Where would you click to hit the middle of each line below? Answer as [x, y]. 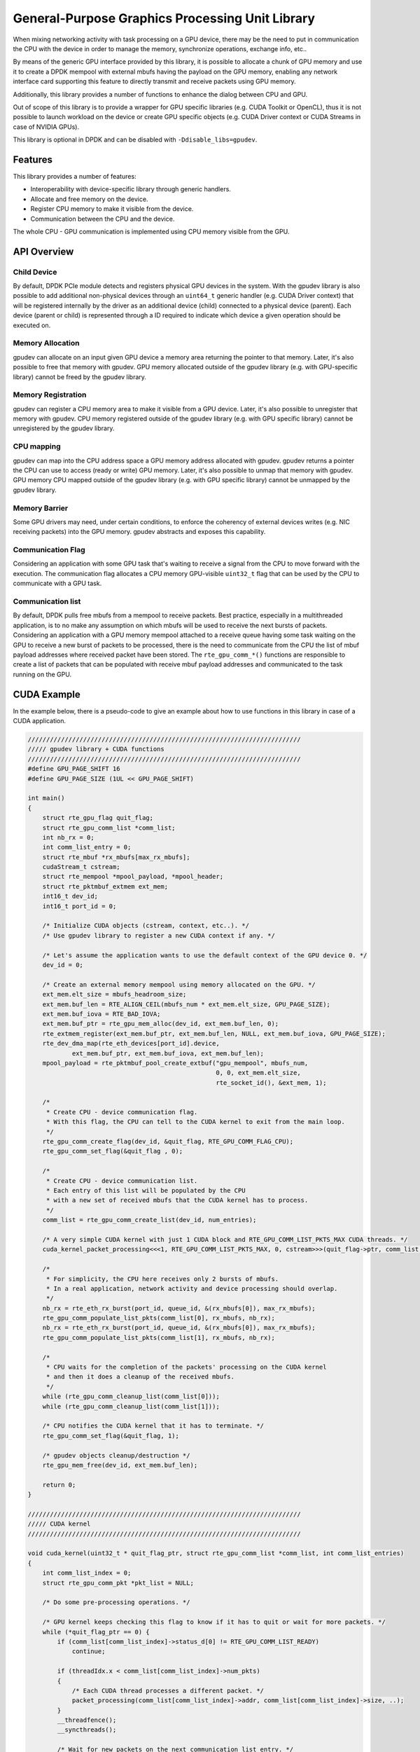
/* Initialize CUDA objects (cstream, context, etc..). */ [146, 926]
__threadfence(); [87, 1720]
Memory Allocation [46, 343]
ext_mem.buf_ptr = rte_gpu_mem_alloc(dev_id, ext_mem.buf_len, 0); [161, 1024]
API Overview [43, 251]
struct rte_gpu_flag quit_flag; [98, 818]
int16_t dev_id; [70, 896]
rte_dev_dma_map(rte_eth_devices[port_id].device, [131, 1043]
